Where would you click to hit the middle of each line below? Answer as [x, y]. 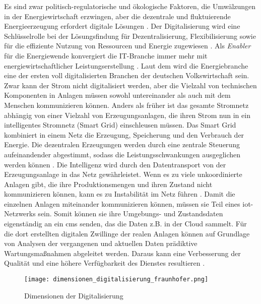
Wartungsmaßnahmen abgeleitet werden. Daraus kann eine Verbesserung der [122, 253]
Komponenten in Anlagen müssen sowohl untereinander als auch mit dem [117, 95]
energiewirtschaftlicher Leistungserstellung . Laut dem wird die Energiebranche [126, 65]
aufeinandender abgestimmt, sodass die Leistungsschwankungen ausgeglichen [122, 154]
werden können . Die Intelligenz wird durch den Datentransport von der [115, 164]
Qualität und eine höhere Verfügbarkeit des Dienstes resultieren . [105, 263]
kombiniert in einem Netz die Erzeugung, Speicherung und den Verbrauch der [124, 134]
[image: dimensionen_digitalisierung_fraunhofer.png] [116, 280]
